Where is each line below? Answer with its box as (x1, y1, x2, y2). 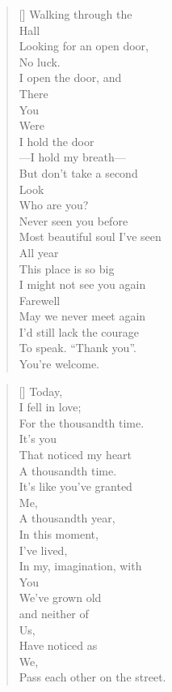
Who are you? (19, 196, 89, 213)
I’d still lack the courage (19, 323, 140, 340)
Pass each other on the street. (19, 668, 166, 686)
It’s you (19, 430, 57, 447)
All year (19, 243, 59, 260)
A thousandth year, (19, 509, 115, 527)
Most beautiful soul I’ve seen (19, 228, 162, 245)
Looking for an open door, (19, 37, 149, 54)
